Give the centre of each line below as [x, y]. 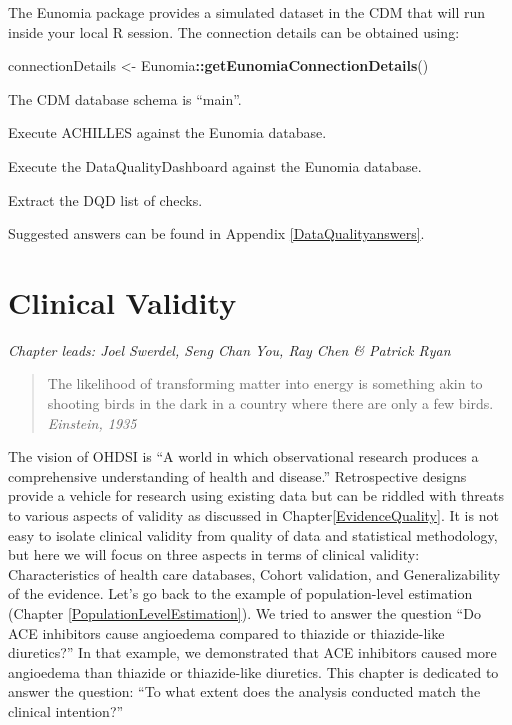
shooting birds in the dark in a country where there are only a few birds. [270, 403]
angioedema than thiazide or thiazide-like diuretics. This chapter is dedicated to [253, 671]
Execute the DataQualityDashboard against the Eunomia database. [215, 165]
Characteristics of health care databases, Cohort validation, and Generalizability [254, 573]
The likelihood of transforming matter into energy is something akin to [265, 383]
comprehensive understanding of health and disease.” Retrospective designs [237, 475]
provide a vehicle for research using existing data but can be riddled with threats [256, 495]
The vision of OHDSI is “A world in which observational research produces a [243, 456]
